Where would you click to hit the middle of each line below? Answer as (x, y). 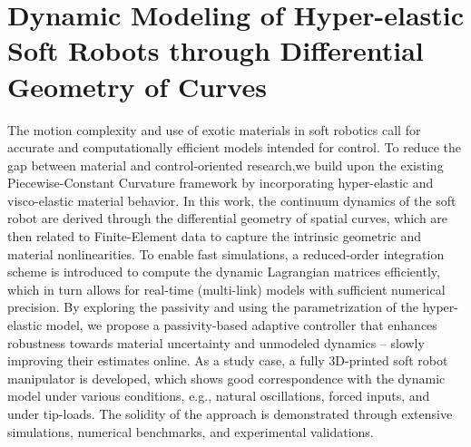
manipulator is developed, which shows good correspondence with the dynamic (226, 378)
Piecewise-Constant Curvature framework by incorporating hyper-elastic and (221, 183)
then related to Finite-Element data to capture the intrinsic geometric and (215, 236)
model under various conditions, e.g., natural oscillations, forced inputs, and (219, 396)
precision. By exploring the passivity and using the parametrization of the (213, 307)
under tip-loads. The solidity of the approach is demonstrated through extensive (230, 413)
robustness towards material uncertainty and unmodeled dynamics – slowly (216, 342)
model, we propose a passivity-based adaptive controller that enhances (241, 325)
